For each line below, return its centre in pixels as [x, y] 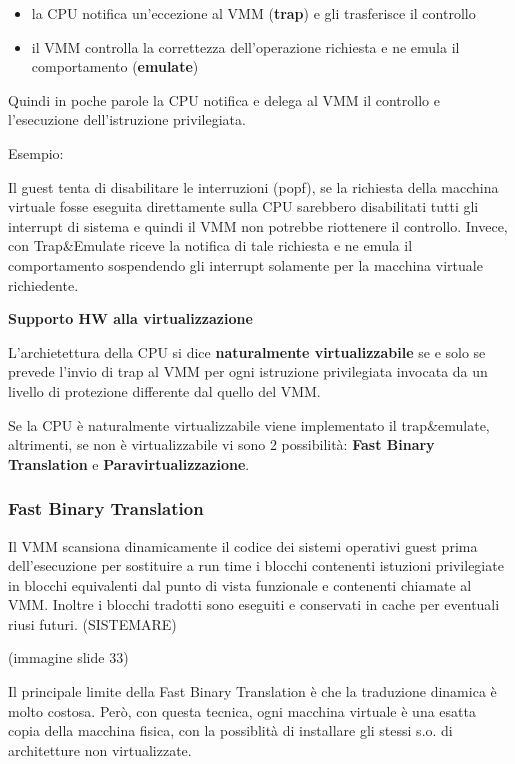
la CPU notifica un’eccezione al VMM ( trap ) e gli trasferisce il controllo [253, 13]
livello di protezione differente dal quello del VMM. [164, 390]
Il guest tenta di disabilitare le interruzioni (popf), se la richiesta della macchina [253, 186]
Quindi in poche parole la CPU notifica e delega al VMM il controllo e [224, 99]
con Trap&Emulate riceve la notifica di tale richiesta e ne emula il [210, 245]
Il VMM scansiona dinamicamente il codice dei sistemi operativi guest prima [243, 545]
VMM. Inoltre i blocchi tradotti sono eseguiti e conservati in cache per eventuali [254, 604]
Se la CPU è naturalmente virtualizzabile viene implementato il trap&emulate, [249, 424]
